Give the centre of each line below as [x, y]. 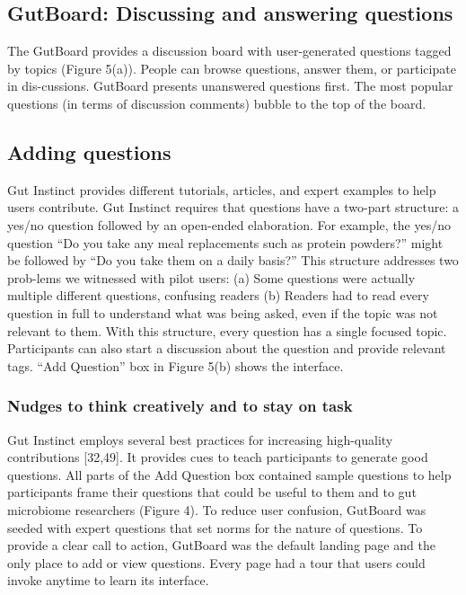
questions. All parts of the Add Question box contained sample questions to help [229, 474]
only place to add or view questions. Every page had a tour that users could [216, 562]
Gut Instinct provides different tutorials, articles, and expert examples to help [222, 189]
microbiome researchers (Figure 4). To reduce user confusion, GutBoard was [217, 509]
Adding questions [89, 151]
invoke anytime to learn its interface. [108, 580]
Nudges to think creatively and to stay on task [180, 406]
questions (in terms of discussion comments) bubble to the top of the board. [217, 103]
